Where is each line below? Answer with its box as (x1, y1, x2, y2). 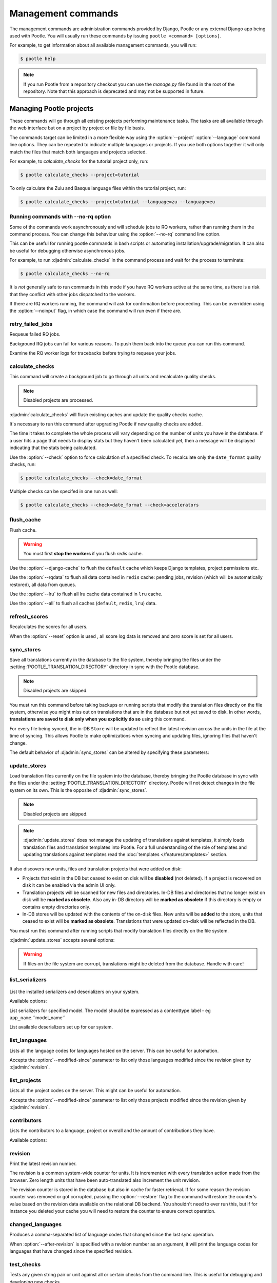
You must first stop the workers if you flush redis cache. (23, 551, 143, 557)
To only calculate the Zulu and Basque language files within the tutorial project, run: (9, 185, 186, 191)
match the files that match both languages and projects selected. (9, 149, 147, 155)
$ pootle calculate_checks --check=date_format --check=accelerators (20, 502, 199, 508)
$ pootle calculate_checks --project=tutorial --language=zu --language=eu (20, 199, 215, 205)
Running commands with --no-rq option (9, 213, 111, 220)
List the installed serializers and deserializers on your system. (9, 988, 140, 995)
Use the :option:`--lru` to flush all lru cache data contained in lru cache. (9, 591, 163, 597)
